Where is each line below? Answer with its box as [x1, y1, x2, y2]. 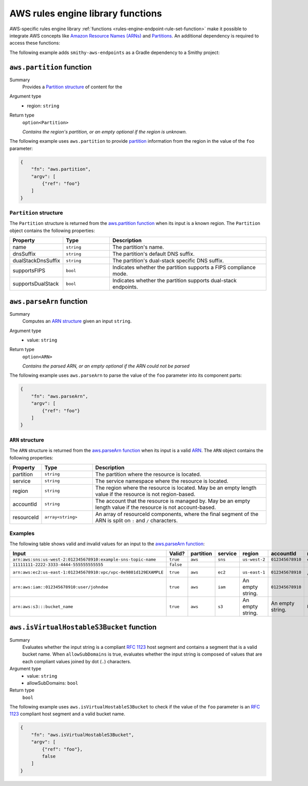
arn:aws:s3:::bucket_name [12, 604, 73, 609]
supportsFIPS [12, 267, 46, 274]
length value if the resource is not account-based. [95, 504, 216, 511]
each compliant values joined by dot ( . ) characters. [22, 658, 131, 664]
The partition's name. [112, 244, 164, 251]
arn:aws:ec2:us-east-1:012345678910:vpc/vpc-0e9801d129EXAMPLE [12, 569, 164, 575]
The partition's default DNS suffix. [112, 251, 195, 258]
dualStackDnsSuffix [12, 257, 61, 264]
